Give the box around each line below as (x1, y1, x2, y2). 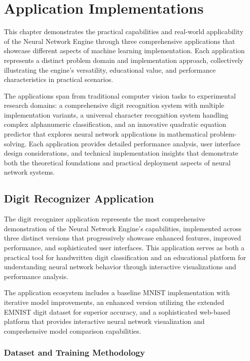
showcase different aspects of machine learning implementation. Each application (4, 45, 245, 56)
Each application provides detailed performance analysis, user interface (29, 138, 240, 148)
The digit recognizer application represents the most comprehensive (4, 214, 206, 224)
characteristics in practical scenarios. (4, 74, 114, 84)
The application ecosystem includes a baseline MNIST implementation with (4, 287, 230, 298)
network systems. (4, 167, 55, 177)
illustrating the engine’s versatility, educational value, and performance (4, 64, 216, 75)
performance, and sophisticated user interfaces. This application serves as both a (4, 242, 245, 253)
